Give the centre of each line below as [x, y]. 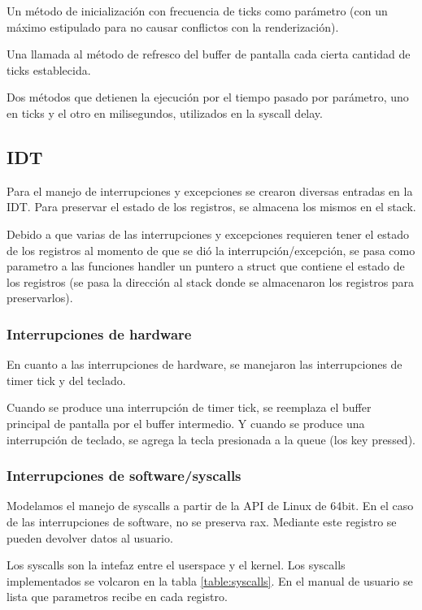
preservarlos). [40, 298]
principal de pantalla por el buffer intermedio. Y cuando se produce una [186, 423]
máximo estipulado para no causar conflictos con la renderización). [173, 26]
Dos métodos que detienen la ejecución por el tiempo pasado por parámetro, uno [208, 97]
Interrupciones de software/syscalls [124, 476]
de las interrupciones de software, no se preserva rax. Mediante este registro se [202, 521]
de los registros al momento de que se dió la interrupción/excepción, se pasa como [211, 250]
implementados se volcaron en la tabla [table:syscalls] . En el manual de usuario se [210, 580]
